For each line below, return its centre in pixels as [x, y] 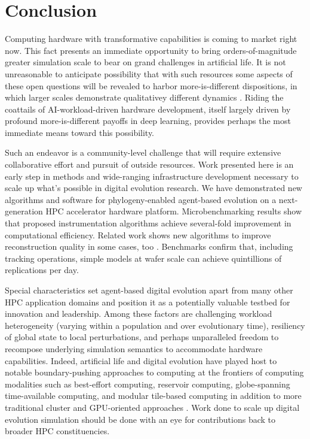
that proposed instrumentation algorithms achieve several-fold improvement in [148, 223]
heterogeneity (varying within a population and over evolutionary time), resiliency [155, 325]
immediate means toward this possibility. [80, 132]
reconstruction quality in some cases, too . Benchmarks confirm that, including [149, 246]
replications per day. [42, 270]
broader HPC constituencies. [57, 431]
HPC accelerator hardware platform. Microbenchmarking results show [174, 211]
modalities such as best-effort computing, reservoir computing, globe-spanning [148, 384]
